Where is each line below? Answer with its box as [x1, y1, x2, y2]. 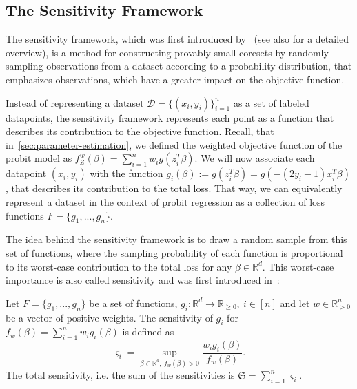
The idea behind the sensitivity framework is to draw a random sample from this [6, 232, 347, 246]
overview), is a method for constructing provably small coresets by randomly [6, 45, 329, 59]
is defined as [122, 324, 174, 339]
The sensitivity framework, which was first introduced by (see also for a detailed [6, 32, 349, 46]
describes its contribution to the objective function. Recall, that [6, 124, 274, 138]
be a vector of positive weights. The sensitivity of [6, 310, 213, 324]
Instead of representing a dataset [6, 95, 144, 109]
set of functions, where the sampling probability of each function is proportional [6, 245, 343, 260]
